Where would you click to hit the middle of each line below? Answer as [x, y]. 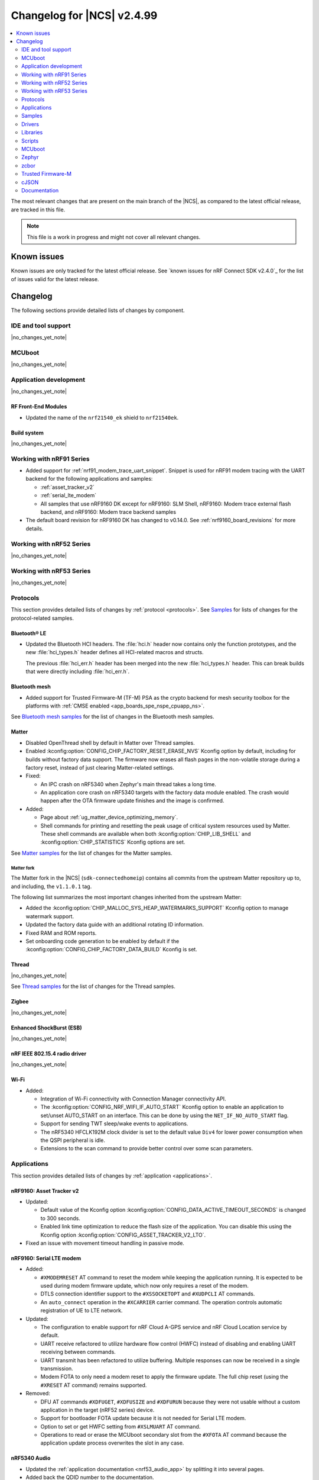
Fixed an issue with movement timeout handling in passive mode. [105, 1243]
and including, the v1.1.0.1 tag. [51, 886]
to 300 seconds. [61, 1218]
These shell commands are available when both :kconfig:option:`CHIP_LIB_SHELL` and [146, 834]
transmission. [57, 1368]
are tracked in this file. [38, 210]
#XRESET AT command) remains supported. [94, 1385]
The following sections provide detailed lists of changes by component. [98, 310]
